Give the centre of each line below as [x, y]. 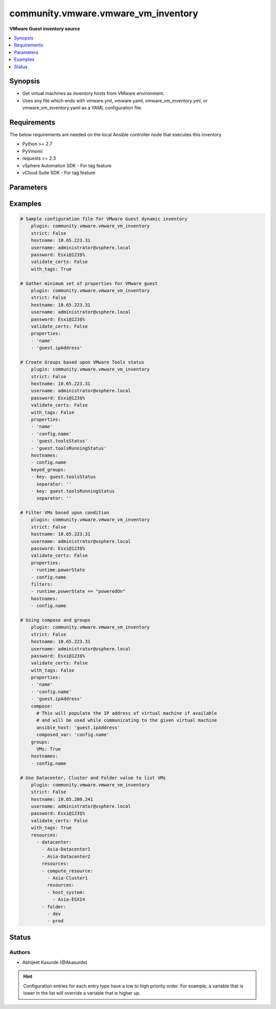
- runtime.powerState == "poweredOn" [78, 592]
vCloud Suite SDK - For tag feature [59, 173]
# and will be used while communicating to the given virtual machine [127, 720]
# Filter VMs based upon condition [65, 513]
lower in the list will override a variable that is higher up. [82, 993]
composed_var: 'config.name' [73, 735]
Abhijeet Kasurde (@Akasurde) [55, 962]
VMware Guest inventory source [45, 29]
